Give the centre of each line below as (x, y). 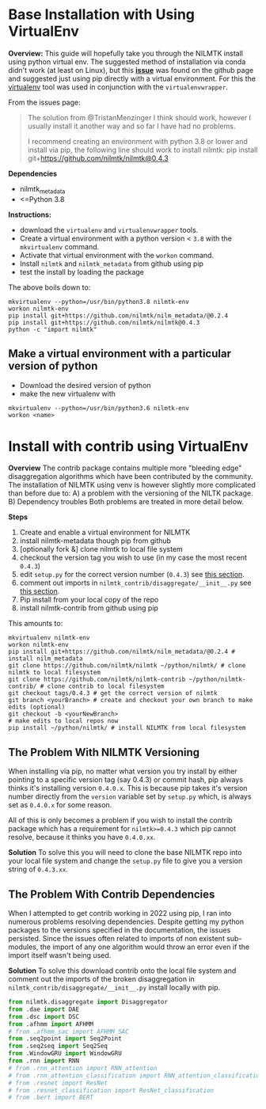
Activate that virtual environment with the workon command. (117, 255)
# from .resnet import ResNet (58, 1083)
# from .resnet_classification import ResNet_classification (111, 1090)
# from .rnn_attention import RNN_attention (83, 1068)
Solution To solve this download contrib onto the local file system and (122, 970)
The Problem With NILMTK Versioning (104, 752)
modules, (23, 947)
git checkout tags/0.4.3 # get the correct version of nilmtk (113, 693)
